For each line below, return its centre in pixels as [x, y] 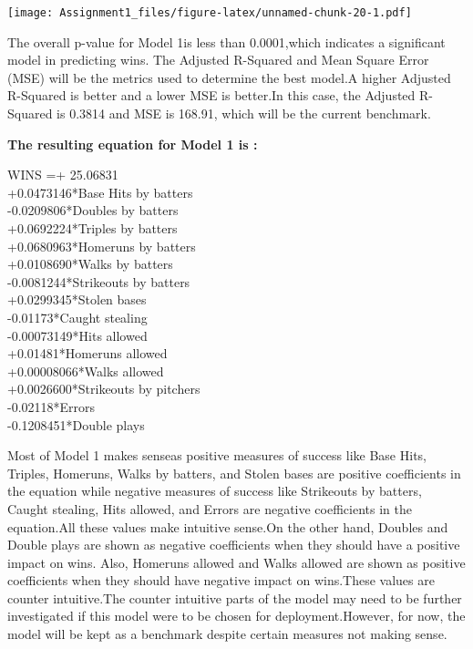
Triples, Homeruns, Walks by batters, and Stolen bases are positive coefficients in [234, 473]
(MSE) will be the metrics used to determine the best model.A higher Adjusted [229, 77]
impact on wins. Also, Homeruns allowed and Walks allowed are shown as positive [236, 562]
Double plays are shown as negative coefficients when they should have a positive [234, 545]
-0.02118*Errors [51, 406]
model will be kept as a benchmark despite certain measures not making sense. [227, 634]
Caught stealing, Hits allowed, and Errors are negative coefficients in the [210, 508]
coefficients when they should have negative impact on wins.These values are [221, 580]
